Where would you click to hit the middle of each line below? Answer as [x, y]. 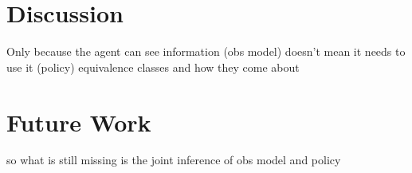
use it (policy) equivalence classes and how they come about [153, 67]
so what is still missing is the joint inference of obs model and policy [174, 160]
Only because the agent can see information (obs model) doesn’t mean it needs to [206, 51]
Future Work [79, 122]
